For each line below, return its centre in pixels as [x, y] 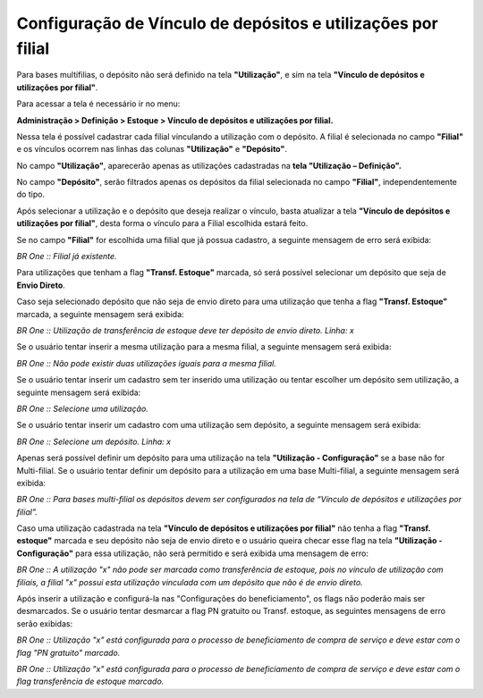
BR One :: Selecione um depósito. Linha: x [94, 442]
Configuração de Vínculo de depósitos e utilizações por [227, 23]
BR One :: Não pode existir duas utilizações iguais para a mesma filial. [147, 363]
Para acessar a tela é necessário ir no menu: [98, 104]
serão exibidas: [45, 623]
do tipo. [30, 194]
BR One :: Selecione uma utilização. [83, 408]
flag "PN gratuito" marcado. [68, 652]
